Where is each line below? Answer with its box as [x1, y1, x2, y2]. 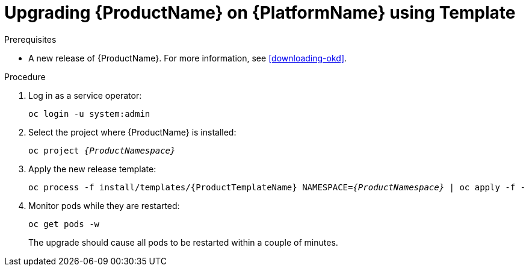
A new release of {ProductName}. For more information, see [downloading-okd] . [28, 52, 347, 63]
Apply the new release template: [28, 163, 156, 174]
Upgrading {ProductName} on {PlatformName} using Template [4, 2, 516, 23]
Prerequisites [4, 34, 57, 45]
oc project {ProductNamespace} [28, 145, 176, 155]
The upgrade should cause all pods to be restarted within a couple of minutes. [28, 237, 338, 248]
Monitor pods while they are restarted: [28, 200, 180, 211]
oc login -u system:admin [28, 108, 150, 119]
